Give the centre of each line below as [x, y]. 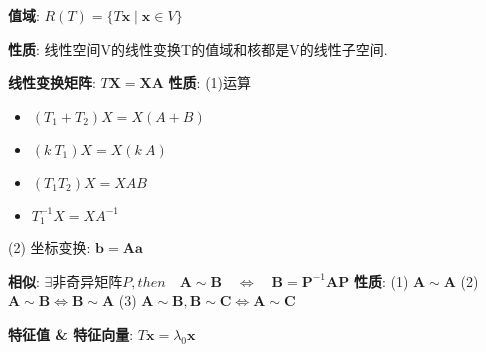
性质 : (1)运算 [210, 82]
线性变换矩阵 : [52, 82]
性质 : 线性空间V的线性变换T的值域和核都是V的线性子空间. [198, 48]
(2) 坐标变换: [49, 247]
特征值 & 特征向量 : [71, 334]
